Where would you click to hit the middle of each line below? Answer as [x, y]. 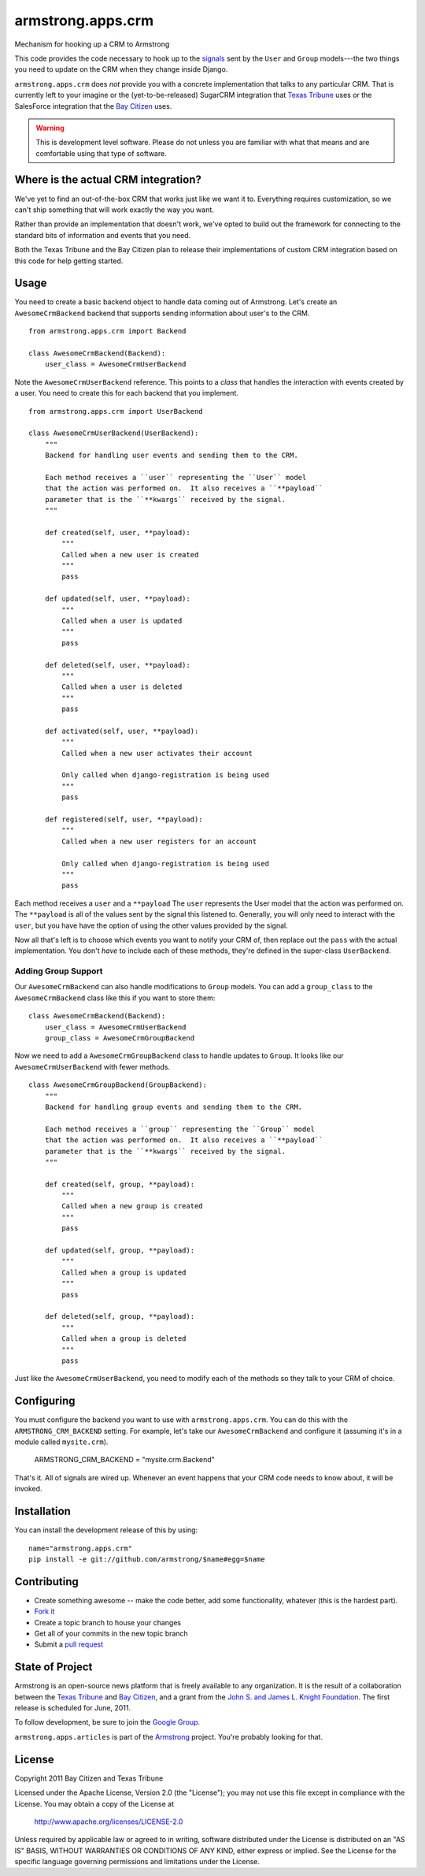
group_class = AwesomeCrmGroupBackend [120, 1038]
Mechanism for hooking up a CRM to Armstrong [92, 44]
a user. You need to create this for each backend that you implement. [127, 393]
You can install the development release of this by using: [106, 1530]
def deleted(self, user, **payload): [117, 665]
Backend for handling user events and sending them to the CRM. [171, 456]
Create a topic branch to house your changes [107, 1622]
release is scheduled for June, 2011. [73, 1708]
